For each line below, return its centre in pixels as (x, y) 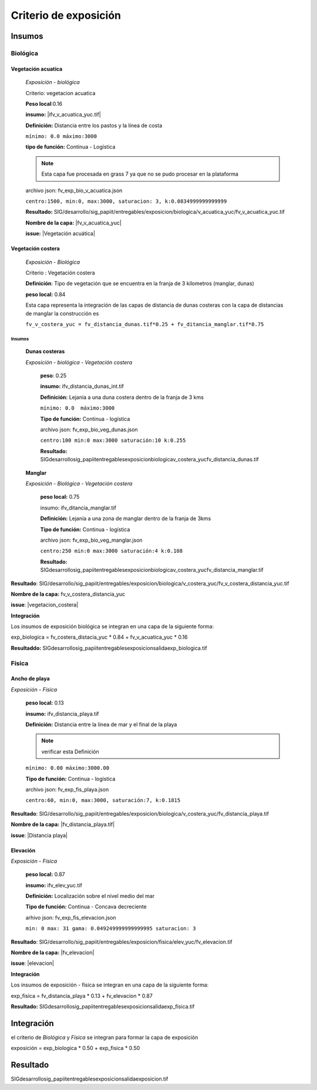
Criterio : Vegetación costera (60, 273)
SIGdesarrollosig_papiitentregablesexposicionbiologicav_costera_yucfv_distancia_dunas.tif (149, 460)
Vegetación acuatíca (37, 69)
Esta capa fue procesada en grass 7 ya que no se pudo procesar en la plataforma (140, 174)
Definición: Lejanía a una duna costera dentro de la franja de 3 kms (122, 397)
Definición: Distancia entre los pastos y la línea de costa (94, 125)
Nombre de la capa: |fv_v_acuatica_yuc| (73, 223)
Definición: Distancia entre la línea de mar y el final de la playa (101, 724)
